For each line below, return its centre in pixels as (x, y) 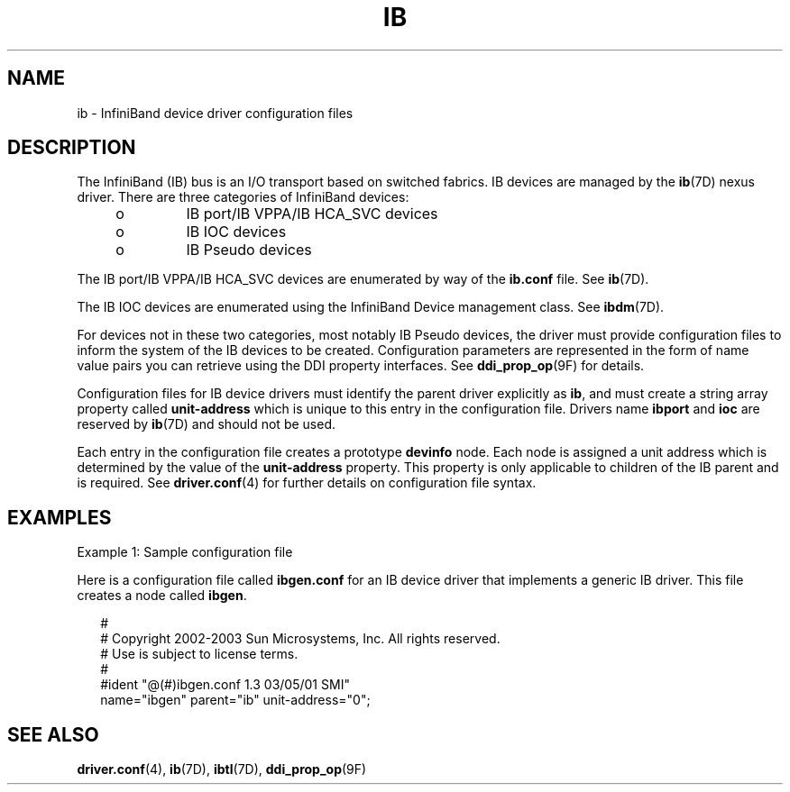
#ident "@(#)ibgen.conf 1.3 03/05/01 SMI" (225, 685)
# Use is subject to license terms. (199, 654)
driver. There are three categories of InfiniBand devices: (243, 197)
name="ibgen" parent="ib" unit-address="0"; (235, 700)
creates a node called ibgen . (162, 596)
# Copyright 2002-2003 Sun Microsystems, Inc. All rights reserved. (300, 639)
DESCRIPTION (72, 148)
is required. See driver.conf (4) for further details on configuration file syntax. (307, 483)
